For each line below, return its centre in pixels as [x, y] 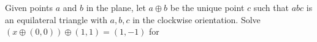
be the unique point [207, 7]
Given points [29, 7]
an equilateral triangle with [56, 19]
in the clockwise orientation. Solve [197, 19]
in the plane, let [116, 7]
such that [271, 7]
